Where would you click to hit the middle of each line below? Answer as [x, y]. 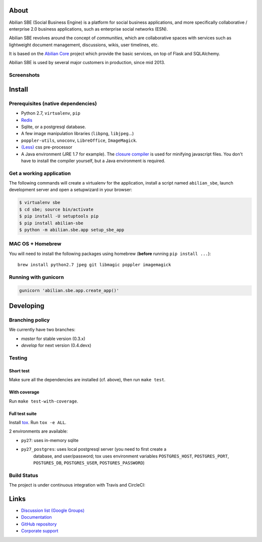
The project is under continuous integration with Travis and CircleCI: [77, 485]
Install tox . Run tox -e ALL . [38, 422]
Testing [18, 358]
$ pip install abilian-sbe [51, 223]
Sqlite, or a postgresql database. [54, 127]
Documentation [36, 517]
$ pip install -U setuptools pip [59, 216]
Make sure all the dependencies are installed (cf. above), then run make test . [87, 380]
